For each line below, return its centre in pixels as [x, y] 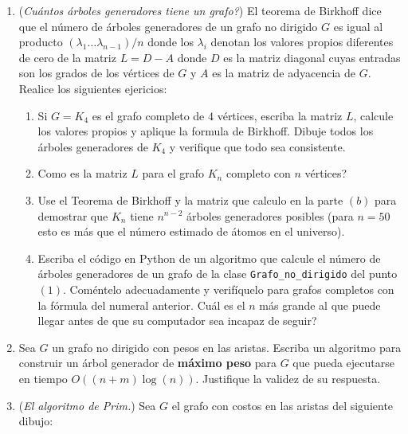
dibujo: [36, 421]
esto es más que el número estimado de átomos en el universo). [191, 231]
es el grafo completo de [148, 115]
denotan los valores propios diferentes [302, 42]
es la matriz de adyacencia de [284, 73]
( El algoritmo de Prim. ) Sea [87, 405]
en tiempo [43, 378]
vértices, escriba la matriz [280, 115]
